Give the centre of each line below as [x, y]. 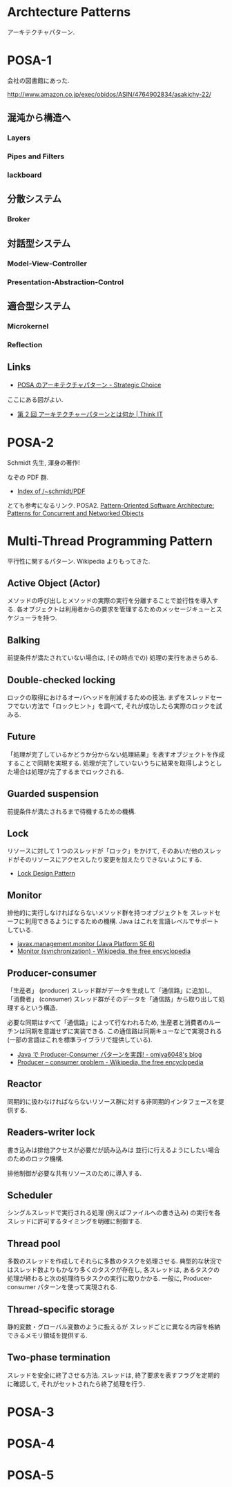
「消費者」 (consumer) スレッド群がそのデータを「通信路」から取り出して [113, 999]
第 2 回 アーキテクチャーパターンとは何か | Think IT [90, 414]
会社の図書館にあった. [39, 80]
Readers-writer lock [51, 1133]
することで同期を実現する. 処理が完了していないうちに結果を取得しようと [112, 763]
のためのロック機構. [36, 1158]
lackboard [25, 175]
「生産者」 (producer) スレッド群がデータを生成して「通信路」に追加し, [109, 990]
